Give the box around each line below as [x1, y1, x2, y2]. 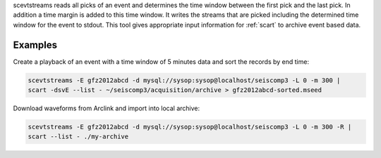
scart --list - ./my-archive [28, 133, 129, 140]
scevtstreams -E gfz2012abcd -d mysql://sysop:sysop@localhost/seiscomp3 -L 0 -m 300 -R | [28, 123, 352, 131]
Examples [13, 39, 58, 51]
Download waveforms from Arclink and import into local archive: [13, 104, 200, 112]
